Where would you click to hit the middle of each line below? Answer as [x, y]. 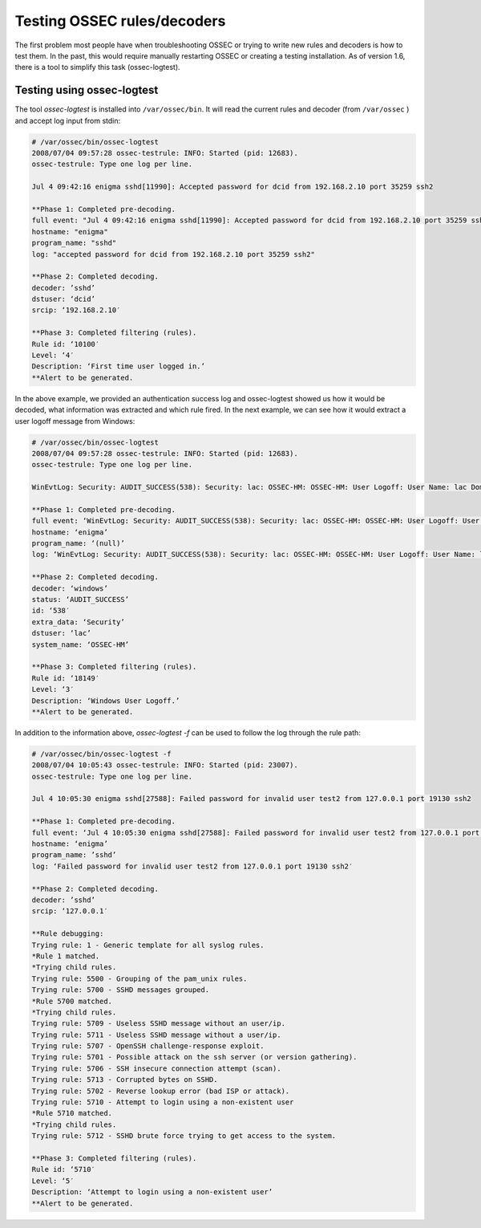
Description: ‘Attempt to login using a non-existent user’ [152, 1192]
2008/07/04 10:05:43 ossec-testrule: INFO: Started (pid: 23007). [165, 765]
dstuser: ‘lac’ [61, 633]
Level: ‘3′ [53, 689]
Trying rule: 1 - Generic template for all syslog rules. [148, 945]
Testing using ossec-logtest [87, 90]
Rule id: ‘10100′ [66, 344]
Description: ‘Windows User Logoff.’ [106, 701]
